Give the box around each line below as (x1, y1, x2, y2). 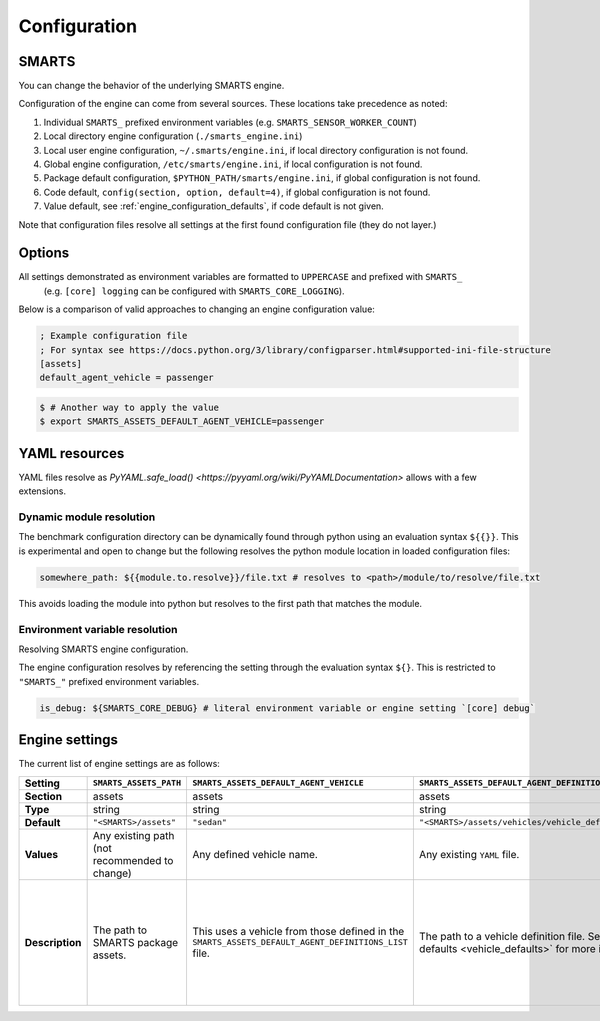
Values (24, 847, 59, 861)
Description (24, 935, 82, 949)
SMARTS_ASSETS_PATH (92, 778, 182, 789)
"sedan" (192, 817, 227, 828)
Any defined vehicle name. (192, 847, 319, 861)
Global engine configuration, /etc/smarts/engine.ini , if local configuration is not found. (43, 158, 423, 170)
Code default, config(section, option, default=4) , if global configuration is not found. (43, 186, 431, 198)
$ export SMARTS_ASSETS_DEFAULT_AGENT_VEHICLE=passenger (39, 416, 325, 427)
